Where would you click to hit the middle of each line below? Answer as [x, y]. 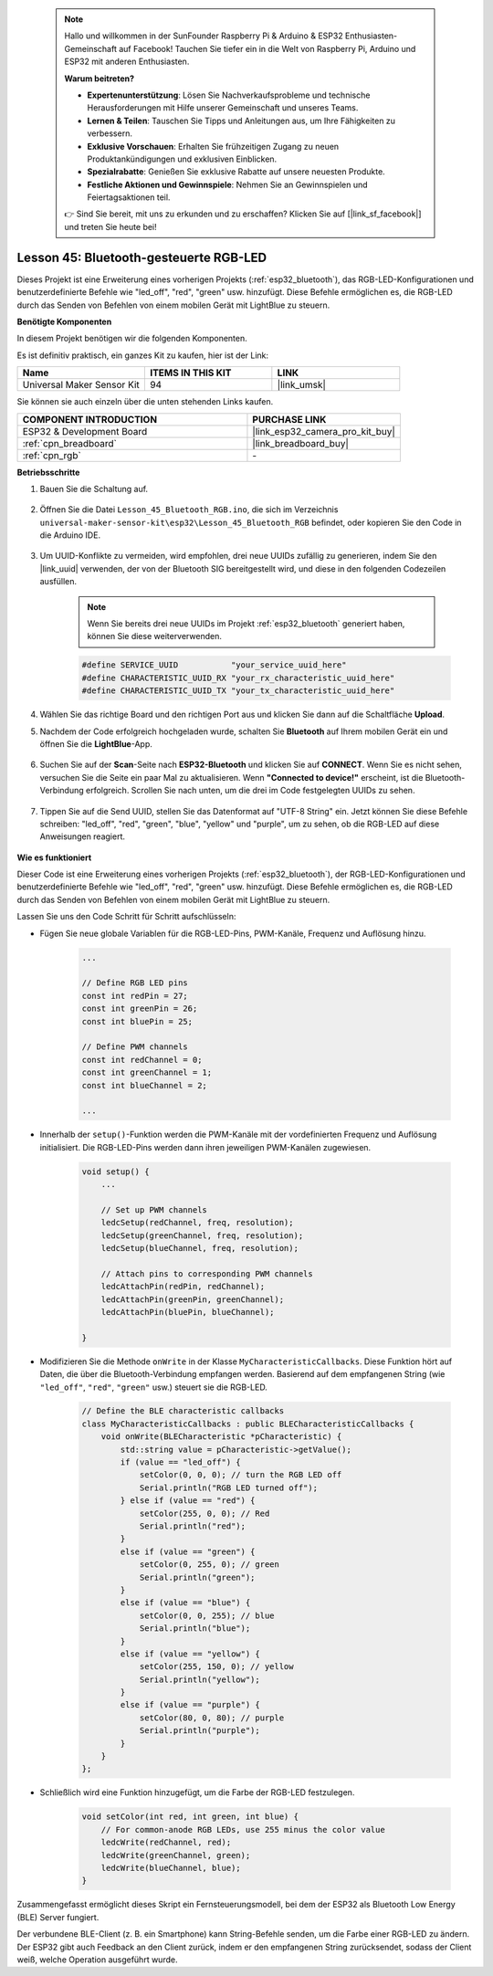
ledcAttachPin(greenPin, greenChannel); [193, 1299]
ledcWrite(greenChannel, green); [176, 1855]
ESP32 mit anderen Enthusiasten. [127, 62]
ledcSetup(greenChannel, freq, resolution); [202, 1235]
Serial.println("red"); [193, 1526]
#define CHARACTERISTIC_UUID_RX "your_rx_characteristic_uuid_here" [238, 678]
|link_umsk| [301, 385]
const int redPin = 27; [135, 996]
